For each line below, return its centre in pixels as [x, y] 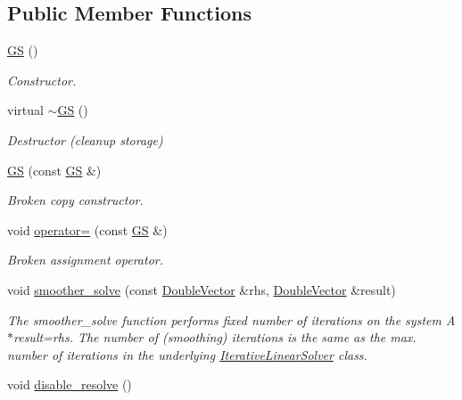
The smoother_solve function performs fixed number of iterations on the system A [231, 319]
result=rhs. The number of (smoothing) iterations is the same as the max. [215, 337]
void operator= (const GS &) [87, 229]
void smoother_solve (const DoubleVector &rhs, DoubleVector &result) [202, 289]
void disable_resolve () [70, 384]
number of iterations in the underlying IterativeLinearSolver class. [187, 354]
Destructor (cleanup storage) [85, 139]
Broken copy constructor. [75, 200]
